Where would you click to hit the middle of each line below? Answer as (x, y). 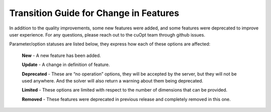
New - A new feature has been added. (61, 55)
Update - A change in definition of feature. (66, 64)
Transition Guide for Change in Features (94, 13)
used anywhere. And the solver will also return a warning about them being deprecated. (112, 80)
